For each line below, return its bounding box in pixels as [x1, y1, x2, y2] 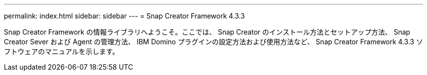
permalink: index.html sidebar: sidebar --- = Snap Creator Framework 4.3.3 [4, 12, 245, 20]
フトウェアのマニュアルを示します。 [4, 47, 119, 56]
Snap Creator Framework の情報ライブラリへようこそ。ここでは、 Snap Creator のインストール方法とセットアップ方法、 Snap [4, 28, 410, 36]
